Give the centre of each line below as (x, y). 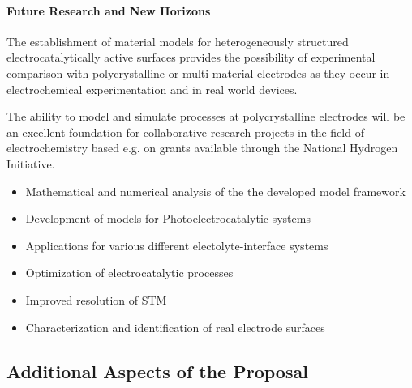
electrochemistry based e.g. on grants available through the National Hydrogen (202, 148)
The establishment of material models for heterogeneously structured (178, 41)
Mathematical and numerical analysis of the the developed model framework (215, 191)
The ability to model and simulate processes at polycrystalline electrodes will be (206, 116)
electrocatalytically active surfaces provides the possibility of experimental (191, 57)
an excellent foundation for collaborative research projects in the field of (185, 132)
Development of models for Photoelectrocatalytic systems (168, 218)
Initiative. (31, 163)
